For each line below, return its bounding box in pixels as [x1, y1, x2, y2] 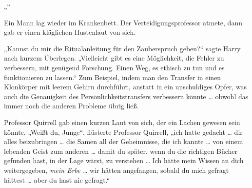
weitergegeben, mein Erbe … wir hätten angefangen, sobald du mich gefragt [4, 165, 229, 175]
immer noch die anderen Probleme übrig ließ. [4, 101, 139, 111]
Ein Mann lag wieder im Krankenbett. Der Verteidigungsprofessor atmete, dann [4, 17, 242, 27]
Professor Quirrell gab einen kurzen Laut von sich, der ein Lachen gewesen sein [4, 117, 240, 127]
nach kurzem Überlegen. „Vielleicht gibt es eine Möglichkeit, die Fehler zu [4, 53, 224, 63]
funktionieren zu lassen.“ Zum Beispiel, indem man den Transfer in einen [4, 72, 221, 82]
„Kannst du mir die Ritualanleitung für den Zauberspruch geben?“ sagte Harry [4, 43, 241, 53]
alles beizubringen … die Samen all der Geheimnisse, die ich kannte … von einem [4, 136, 243, 146]
